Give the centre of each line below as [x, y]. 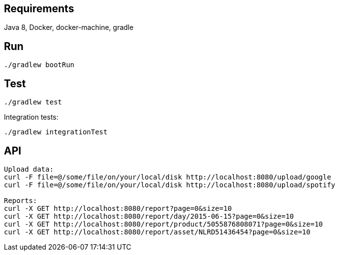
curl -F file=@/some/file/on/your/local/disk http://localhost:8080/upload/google [168, 177]
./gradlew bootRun [39, 65]
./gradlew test [33, 102]
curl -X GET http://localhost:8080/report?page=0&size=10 [118, 208]
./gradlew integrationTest [56, 132]
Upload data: [29, 169]
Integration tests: [31, 117]
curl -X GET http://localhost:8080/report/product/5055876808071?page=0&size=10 [164, 224]
